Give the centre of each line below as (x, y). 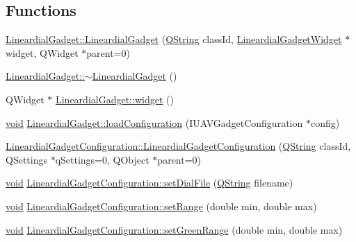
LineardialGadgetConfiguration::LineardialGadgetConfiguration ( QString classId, (178, 146)
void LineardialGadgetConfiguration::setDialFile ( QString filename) (149, 183)
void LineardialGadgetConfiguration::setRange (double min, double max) (161, 206)
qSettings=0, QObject (102, 159)
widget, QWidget (42, 52)
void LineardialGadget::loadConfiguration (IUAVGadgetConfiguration (154, 122)
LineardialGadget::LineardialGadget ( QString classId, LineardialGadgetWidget (174, 39)
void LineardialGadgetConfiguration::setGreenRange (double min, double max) (174, 229)
